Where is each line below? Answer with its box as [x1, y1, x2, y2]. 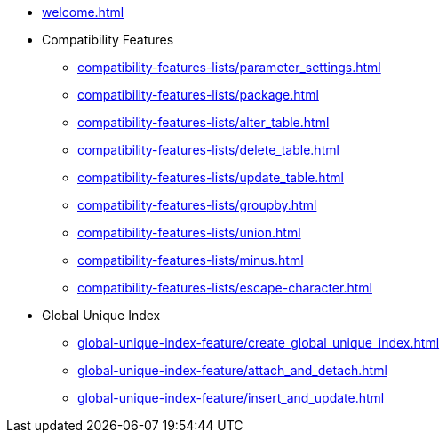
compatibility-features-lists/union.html [77, 225, 301, 240]
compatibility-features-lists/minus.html [77, 252, 304, 268]
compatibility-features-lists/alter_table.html [77, 115, 330, 130]
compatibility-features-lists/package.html [77, 87, 319, 102]
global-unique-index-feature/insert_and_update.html [77, 390, 385, 405]
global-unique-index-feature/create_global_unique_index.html [77, 335, 440, 350]
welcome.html [42, 4, 124, 20]
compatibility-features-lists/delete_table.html [77, 142, 339, 157]
